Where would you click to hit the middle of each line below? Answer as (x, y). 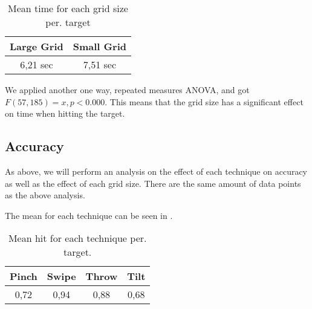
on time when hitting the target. (65, 113)
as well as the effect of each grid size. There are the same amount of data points (153, 183)
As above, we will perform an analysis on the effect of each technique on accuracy (156, 171)
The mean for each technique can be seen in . (89, 215)
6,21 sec (37, 64)
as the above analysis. (45, 195)
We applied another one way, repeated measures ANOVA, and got (127, 89)
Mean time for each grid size (68, 8)
